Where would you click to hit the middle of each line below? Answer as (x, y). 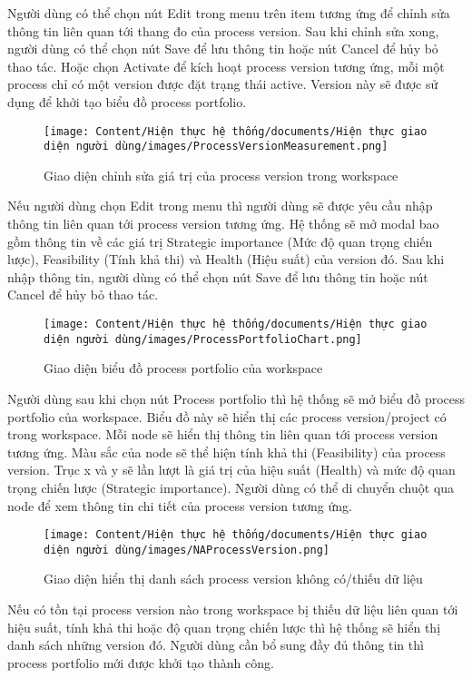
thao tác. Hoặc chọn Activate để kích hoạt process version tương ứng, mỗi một (226, 66)
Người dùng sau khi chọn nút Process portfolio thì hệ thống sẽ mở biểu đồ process (236, 398)
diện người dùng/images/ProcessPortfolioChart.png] (203, 339)
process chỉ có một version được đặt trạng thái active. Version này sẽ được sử (223, 84)
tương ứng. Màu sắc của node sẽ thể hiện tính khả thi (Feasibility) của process (226, 452)
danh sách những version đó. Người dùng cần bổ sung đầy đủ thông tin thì (216, 645)
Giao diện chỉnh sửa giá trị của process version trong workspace (221, 175)
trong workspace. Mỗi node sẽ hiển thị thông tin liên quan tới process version (223, 434)
